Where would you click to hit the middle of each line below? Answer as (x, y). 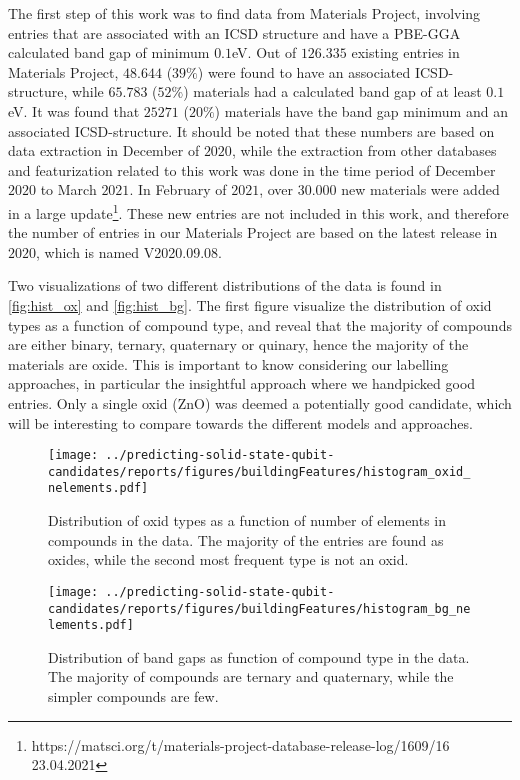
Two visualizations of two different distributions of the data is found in (225, 285)
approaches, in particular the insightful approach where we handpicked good (242, 383)
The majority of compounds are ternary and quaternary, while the (251, 676)
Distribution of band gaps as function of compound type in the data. (259, 656)
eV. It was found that (74, 110)
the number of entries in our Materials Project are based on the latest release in (253, 232)
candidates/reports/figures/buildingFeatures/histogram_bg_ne (259, 608)
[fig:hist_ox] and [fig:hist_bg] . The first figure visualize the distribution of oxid (250, 304)
